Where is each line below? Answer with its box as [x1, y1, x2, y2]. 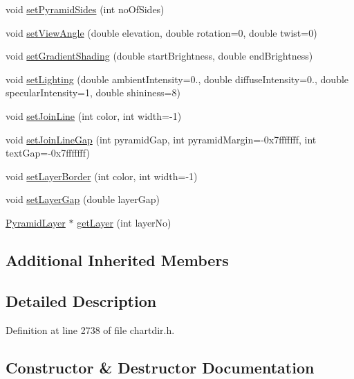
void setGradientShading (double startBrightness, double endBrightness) [6, 49, 313, 63]
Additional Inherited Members [6, 249, 229, 270]
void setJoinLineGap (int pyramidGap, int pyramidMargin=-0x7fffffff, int [6, 132, 317, 146]
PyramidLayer [6, 215, 66, 229]
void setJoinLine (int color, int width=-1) [6, 108, 182, 123]
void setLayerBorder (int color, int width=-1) [6, 168, 198, 183]
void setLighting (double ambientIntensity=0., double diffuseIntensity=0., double [6, 71, 349, 86]
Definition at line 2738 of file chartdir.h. [6, 322, 175, 337]
